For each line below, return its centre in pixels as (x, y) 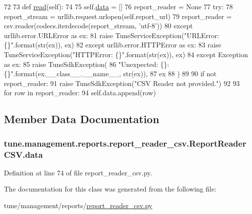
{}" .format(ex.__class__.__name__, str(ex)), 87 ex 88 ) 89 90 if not (110, 74)
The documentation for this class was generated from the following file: (110, 189)
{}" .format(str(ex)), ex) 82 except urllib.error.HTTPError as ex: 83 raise (113, 45)
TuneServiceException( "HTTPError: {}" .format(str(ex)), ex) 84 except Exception (126, 54)
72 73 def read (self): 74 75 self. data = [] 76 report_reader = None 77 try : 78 (118, 6)
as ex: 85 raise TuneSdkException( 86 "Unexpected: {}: (87, 64)
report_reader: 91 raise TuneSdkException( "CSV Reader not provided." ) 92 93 (122, 83)
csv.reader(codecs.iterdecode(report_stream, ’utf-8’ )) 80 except (98, 26)
